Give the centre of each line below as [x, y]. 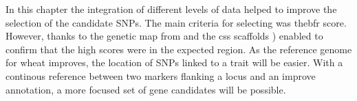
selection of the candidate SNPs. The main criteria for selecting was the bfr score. [176, 22]
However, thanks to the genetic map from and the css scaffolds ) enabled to [164, 36]
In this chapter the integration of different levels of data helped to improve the [171, 9]
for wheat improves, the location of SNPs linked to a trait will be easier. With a [174, 62]
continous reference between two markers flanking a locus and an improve [161, 75]
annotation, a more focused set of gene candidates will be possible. [146, 89]
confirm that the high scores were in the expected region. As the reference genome [179, 49]
